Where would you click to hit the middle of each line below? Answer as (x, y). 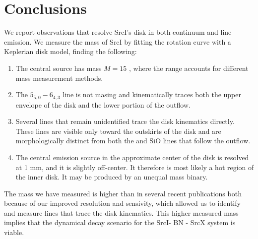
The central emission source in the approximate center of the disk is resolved (132, 157)
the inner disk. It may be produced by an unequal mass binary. (112, 177)
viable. (14, 232)
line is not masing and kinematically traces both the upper (152, 94)
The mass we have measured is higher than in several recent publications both (123, 193)
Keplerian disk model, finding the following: (70, 51)
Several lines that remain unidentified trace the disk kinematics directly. (125, 121)
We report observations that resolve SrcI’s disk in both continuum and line (118, 32)
